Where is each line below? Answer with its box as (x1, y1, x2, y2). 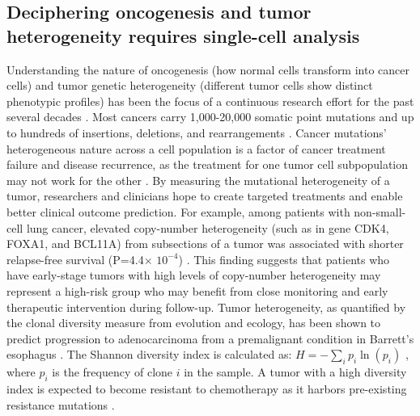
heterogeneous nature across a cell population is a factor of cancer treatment (6, 140, 386, 157)
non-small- (354, 203, 406, 220)
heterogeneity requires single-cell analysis (6, 23, 360, 48)
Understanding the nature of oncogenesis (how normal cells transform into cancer (6, 61, 410, 78)
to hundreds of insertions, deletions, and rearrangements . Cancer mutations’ (6, 124, 387, 141)
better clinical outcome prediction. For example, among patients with (6, 203, 350, 220)
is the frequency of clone (52, 363, 173, 380)
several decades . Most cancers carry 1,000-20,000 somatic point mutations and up (6, 108, 414, 125)
